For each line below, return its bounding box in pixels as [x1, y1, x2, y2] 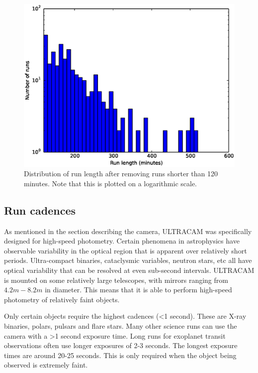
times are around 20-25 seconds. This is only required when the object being [4, 350, 237, 360]
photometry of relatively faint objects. [4, 294, 120, 304]
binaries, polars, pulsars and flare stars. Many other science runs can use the [4, 321, 237, 331]
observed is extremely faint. [4, 360, 88, 370]
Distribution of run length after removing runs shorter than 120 [24, 168, 218, 179]
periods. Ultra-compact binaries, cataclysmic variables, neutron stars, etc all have [4, 255, 252, 265]
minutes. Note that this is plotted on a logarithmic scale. [24, 178, 197, 188]
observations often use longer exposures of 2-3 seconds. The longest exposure [4, 340, 238, 351]
